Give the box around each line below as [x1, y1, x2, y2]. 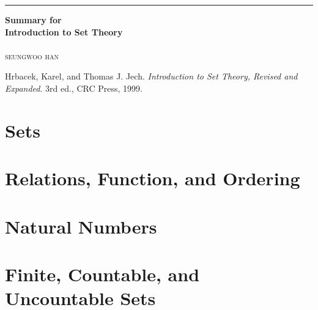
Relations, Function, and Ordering [5, 166, 300, 191]
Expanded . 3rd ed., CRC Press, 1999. [5, 81, 142, 94]
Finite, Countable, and [5, 261, 200, 286]
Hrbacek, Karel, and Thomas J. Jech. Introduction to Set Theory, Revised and [5, 70, 298, 83]
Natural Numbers [5, 213, 157, 238]
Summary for [5, 13, 62, 26]
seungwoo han [5, 49, 59, 62]
